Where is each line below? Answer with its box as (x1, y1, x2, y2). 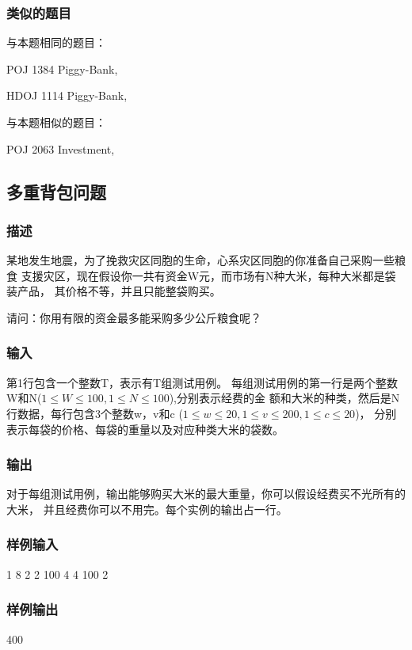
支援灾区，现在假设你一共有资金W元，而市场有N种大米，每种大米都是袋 (21, 267, 396, 283)
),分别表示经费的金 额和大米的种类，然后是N (169, 390, 400, 406)
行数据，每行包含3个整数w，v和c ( (6, 405, 183, 421)
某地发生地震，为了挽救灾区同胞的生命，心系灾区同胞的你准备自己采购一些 (6, 252, 395, 268)
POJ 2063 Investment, (6, 140, 115, 157)
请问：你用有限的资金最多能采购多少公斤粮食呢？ (6, 309, 261, 325)
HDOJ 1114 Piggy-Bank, (6, 87, 128, 104)
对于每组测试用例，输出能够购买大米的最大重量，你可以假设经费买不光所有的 (6, 485, 406, 502)
